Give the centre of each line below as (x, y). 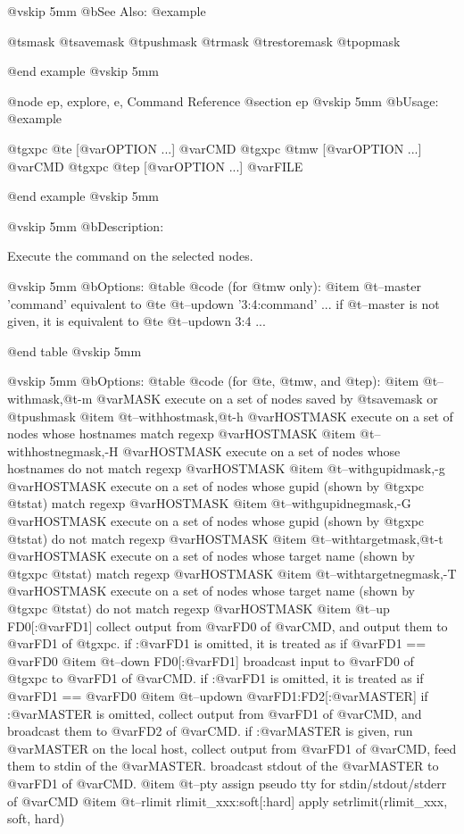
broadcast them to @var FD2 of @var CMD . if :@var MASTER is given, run (210, 731)
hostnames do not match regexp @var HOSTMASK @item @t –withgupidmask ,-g (226, 468)
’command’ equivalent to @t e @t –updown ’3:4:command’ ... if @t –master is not (224, 303)
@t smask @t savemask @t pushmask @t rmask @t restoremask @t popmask (204, 41)
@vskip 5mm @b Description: (86, 225)
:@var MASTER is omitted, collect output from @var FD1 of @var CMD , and (215, 713)
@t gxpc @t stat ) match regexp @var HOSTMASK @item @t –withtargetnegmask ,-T (232, 573)
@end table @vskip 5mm (75, 350)
